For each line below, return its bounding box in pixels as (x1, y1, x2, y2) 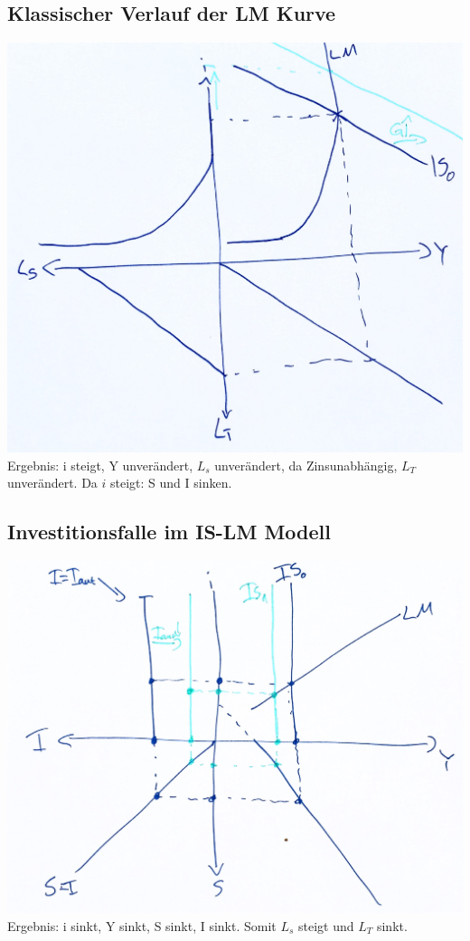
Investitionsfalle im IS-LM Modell (7, 518, 331, 546)
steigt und (298, 916, 354, 935)
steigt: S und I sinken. (110, 473, 232, 492)
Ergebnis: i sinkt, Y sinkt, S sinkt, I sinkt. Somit (7, 916, 277, 935)
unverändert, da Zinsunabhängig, (214, 455, 398, 474)
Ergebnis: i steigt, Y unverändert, (7, 455, 193, 474)
